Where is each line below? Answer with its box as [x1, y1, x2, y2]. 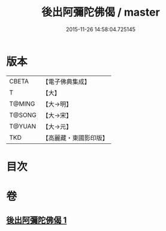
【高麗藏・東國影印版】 [42, 133, 109, 142]
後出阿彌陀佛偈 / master [41, 5, 160, 19]
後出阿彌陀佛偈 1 [6, 215, 67, 226]
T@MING [9, 100, 35, 108]
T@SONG [9, 110, 37, 119]
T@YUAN [9, 122, 37, 130]
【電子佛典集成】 [42, 77, 91, 86]
